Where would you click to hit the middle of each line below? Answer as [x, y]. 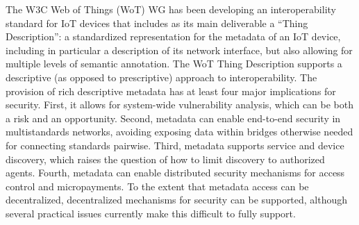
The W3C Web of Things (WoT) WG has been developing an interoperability [171, 9]
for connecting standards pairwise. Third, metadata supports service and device [175, 145]
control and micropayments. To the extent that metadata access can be [157, 186]
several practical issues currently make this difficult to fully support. [151, 213]
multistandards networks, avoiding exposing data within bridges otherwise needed [179, 132]
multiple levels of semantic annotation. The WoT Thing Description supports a [174, 64]
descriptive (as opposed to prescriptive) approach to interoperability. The [161, 77]
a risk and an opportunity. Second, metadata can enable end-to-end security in [173, 118]
